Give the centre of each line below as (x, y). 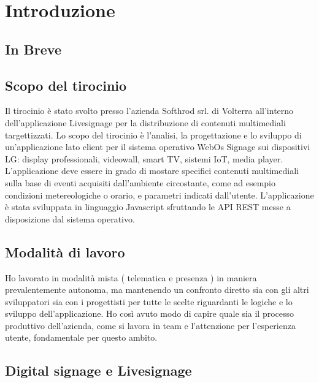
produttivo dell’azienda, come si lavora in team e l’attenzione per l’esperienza (150, 325)
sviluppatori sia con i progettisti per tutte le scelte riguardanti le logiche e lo (149, 301)
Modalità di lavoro (65, 252)
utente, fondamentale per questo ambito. (81, 337)
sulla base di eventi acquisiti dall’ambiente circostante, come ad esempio (140, 182)
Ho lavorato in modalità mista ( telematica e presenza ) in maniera (131, 277)
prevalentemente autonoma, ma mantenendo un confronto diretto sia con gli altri (157, 290)
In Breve (33, 49)
